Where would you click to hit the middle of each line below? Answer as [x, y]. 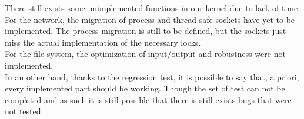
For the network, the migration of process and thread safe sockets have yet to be [150, 19]
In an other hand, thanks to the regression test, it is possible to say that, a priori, [152, 76]
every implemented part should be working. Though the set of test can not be [145, 88]
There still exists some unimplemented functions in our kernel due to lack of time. [153, 8]
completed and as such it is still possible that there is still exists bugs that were [148, 99]
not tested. [24, 111]
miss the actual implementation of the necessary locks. [103, 42]
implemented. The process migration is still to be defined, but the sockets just [146, 31]
